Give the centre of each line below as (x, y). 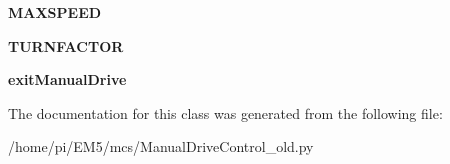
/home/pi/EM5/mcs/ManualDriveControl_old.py (161, 146)
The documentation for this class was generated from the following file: (225, 112)
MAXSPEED (55, 12)
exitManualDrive (67, 79)
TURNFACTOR (66, 45)
